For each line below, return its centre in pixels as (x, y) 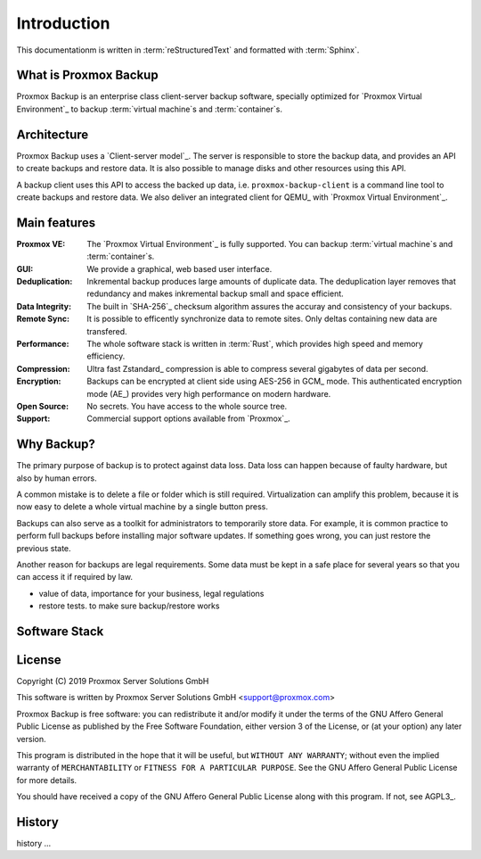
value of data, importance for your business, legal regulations (151, 593)
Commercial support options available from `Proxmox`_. (189, 418)
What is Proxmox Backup (88, 75)
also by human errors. (57, 478)
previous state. (44, 548)
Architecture (53, 134)
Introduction (63, 23)
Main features (56, 223)
